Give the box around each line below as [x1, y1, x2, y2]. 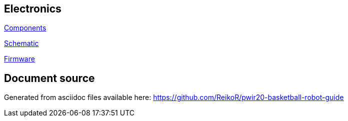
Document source [4, 71, 95, 84]
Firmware [4, 54, 35, 63]
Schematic [4, 39, 39, 48]
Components [4, 23, 46, 32]
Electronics [4, 2, 61, 15]
